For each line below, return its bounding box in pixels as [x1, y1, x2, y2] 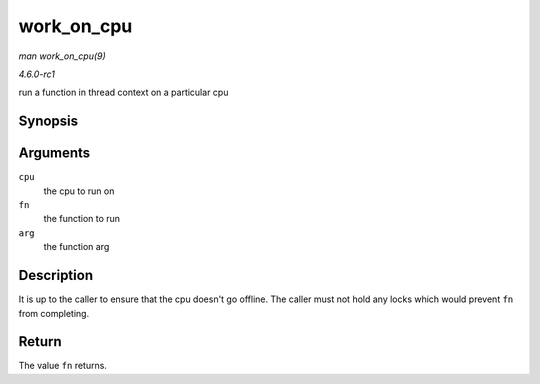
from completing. [18, 307, 90, 319]
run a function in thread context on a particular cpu [18, 86, 229, 99]
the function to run [43, 213, 120, 225]
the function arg [43, 241, 110, 253]
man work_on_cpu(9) [18, 50, 107, 62]
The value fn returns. [18, 360, 107, 372]
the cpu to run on [43, 185, 115, 197]
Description [18, 267, 94, 284]
